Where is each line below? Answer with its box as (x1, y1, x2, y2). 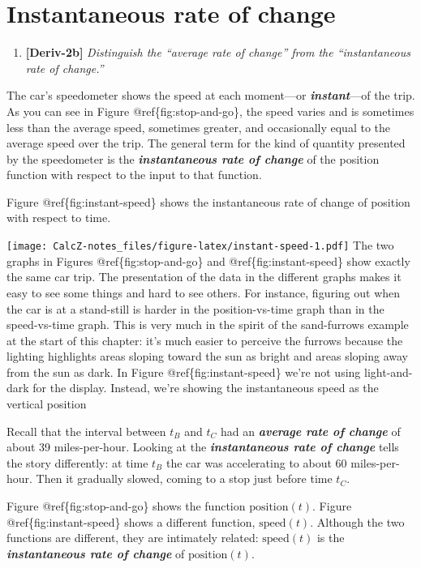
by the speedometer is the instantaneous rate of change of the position (6, 150, 380, 167)
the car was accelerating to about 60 (165, 454, 347, 471)
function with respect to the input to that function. (6, 166, 262, 183)
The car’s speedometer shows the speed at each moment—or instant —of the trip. (6, 87, 415, 104)
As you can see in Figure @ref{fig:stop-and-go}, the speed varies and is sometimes (6, 102, 415, 119)
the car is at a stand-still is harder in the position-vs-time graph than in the (6, 300, 384, 317)
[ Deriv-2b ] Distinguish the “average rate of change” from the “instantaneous (25, 44, 410, 61)
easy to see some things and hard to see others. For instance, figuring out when (6, 284, 401, 301)
